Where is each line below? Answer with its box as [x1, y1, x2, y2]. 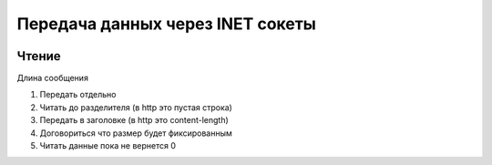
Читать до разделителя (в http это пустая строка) [39, 101, 232, 113]
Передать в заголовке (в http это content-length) [39, 115, 230, 126]
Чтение [16, 48, 61, 64]
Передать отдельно [39, 89, 118, 100]
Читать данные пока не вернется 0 [39, 140, 177, 151]
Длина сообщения [16, 73, 88, 84]
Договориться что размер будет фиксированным [39, 128, 232, 139]
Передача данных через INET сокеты [16, 14, 316, 34]
